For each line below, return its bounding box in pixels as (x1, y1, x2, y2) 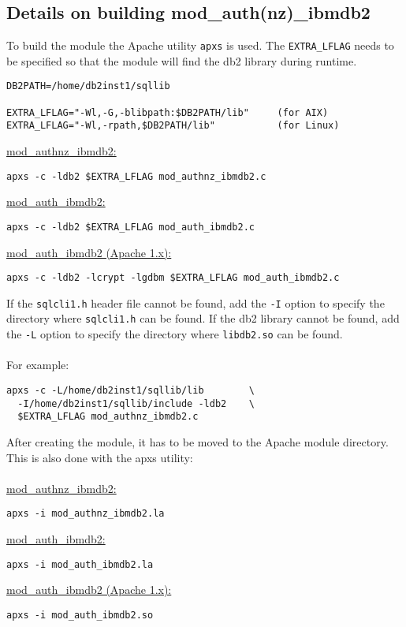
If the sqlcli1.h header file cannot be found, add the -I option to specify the (6, 294, 385, 311)
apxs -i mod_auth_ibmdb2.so (6, 609, 154, 621)
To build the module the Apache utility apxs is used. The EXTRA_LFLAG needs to (6, 37, 394, 54)
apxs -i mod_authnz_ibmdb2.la (6, 508, 165, 520)
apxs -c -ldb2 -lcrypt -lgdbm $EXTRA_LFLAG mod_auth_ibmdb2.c (6, 272, 340, 284)
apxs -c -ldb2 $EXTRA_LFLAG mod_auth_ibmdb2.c (6, 221, 255, 233)
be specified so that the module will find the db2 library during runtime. (6, 52, 357, 69)
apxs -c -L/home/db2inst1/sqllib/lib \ (6, 384, 255, 396)
